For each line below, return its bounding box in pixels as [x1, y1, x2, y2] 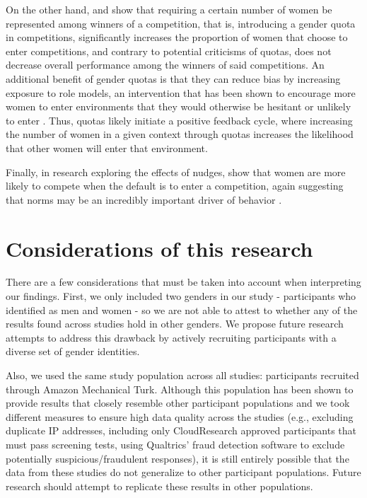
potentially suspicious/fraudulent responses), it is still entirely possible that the [6, 451, 349, 465]
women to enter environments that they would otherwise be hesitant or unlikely [6, 99, 351, 114]
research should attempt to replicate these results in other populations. [6, 478, 313, 493]
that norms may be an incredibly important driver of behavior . [6, 192, 282, 207]
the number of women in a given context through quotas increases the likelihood [6, 127, 354, 141]
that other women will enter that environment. [6, 140, 208, 155]
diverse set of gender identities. [6, 344, 140, 359]
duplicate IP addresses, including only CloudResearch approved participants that [6, 423, 357, 438]
